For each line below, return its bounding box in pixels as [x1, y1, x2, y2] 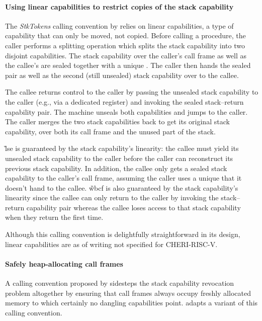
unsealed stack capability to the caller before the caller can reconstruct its [5, 152, 233, 163]
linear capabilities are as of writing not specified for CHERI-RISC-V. [5, 238, 218, 249]
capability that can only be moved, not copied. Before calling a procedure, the [5, 30, 246, 41]
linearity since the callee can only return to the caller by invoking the [5, 192, 219, 203]
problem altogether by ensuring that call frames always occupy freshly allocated [5, 287, 251, 298]
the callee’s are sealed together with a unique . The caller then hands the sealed [5, 60, 251, 70]
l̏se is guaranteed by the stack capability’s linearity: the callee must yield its [5, 143, 239, 153]
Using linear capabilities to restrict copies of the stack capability [5, 1, 234, 12]
